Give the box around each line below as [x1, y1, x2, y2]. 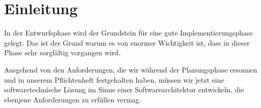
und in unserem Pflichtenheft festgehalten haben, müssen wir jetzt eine [4, 74, 225, 85]
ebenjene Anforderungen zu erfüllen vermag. [4, 94, 141, 104]
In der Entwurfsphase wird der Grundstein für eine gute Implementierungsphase [4, 27, 253, 38]
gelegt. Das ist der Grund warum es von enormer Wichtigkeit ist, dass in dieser [4, 37, 250, 48]
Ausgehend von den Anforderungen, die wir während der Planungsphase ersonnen [4, 64, 257, 75]
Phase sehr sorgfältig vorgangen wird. [4, 47, 121, 58]
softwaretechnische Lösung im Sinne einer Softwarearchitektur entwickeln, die [4, 84, 244, 95]
